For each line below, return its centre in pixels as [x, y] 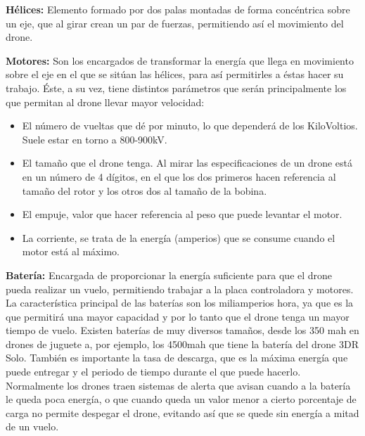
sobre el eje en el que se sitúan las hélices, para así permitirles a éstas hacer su [175, 74]
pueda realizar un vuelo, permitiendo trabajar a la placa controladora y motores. [180, 289]
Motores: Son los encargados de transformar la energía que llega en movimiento [180, 60]
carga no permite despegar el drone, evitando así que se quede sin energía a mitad [182, 412]
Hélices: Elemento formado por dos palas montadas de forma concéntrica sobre [178, 9]
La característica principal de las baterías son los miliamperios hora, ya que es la [180, 303]
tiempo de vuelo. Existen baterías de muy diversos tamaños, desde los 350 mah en [182, 330]
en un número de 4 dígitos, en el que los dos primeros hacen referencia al [179, 176]
